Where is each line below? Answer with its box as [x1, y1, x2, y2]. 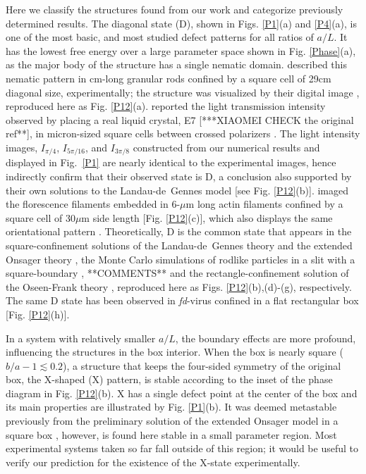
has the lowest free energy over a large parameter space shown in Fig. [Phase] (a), [6, 43, 356, 58]
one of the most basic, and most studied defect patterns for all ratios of [6, 30, 314, 44]
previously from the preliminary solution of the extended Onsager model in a [6, 413, 338, 428]
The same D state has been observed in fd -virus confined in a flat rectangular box [6, 293, 359, 308]
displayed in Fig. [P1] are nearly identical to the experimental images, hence [6, 155, 336, 170]
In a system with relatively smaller [6, 330, 156, 345]
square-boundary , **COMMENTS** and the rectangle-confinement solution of [6, 266, 349, 280]
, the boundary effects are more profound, [175, 330, 356, 345]
